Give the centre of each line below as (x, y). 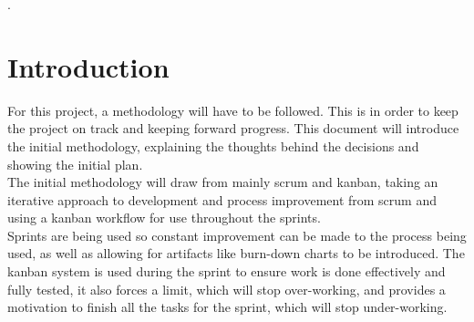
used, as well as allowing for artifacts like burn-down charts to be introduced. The (236, 253)
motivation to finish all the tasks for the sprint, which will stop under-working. (227, 307)
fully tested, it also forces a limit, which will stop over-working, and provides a (227, 289)
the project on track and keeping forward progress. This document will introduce (233, 128)
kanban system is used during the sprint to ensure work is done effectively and (227, 271)
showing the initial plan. (75, 164)
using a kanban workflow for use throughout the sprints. (164, 218)
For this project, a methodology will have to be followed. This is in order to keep (233, 110)
